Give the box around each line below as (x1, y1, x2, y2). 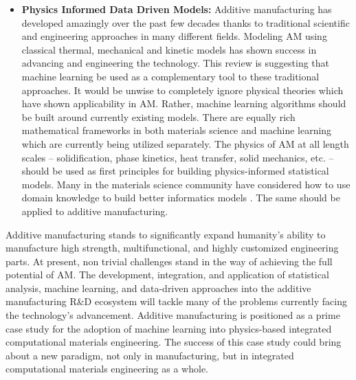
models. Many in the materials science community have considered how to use (21, 177, 351, 191)
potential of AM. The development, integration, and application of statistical (5, 267, 329, 282)
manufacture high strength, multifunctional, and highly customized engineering (5, 241, 339, 255)
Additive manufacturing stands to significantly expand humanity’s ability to (5, 227, 326, 241)
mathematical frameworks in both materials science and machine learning (21, 123, 332, 137)
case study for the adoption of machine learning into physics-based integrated (5, 321, 332, 335)
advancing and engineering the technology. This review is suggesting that (21, 56, 330, 70)
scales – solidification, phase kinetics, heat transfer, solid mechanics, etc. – (21, 150, 334, 164)
